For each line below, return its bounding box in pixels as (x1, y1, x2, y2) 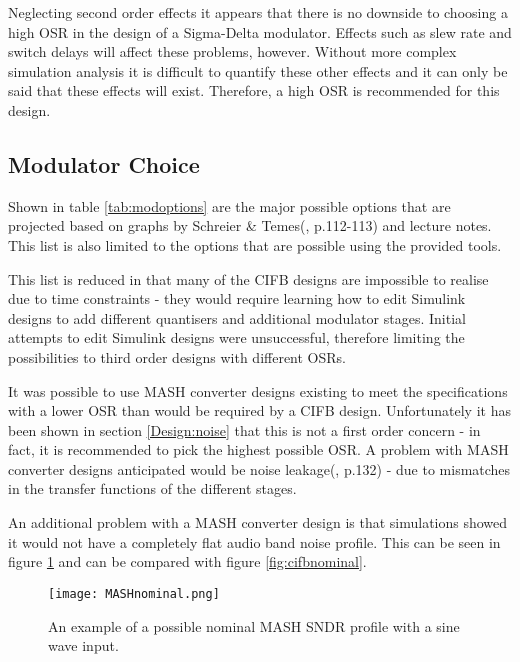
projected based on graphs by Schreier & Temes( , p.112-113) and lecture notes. (8, 215, 492, 236)
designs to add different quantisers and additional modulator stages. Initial (8, 307, 466, 328)
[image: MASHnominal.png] (48, 586, 220, 601)
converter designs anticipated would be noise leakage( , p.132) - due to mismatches (8, 458, 511, 479)
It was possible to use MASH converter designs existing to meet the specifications (8, 380, 508, 401)
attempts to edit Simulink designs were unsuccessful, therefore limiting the (8, 327, 465, 348)
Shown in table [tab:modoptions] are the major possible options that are (8, 195, 451, 216)
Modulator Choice (8, 148, 200, 179)
